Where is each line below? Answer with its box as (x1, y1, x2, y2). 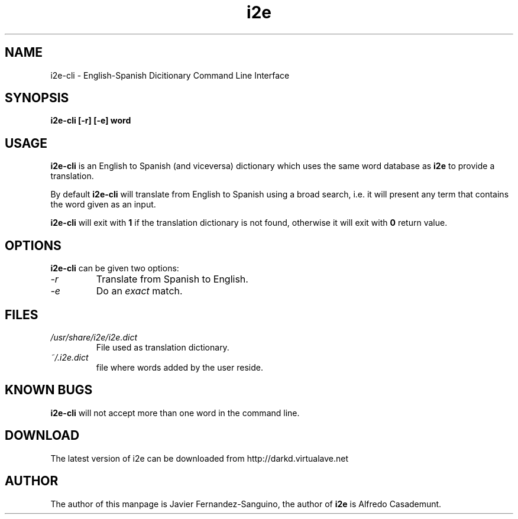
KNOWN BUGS (5, 382, 93, 398)
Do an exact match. (96, 285, 183, 297)
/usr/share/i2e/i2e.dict (50, 332, 137, 342)
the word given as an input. (50, 199, 156, 210)
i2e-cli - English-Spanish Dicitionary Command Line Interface (50, 70, 290, 80)
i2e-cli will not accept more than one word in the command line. (50, 407, 300, 418)
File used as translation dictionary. (96, 342, 229, 352)
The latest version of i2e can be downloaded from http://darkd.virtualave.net (50, 453, 349, 463)
